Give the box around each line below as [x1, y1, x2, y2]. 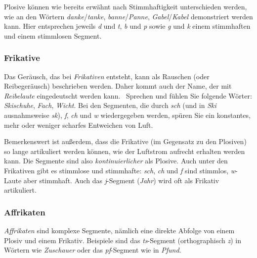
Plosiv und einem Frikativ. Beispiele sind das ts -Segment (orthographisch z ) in [4, 235, 242, 245]
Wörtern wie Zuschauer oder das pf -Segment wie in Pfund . [4, 245, 181, 255]
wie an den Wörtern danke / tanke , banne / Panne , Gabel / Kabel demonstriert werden [4, 11, 253, 21]
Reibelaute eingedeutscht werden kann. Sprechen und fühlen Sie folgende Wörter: [4, 90, 252, 101]
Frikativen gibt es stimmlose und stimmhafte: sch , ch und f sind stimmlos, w [4, 165, 236, 175]
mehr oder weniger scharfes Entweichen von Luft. [4, 119, 153, 130]
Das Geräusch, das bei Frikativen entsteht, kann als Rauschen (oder [4, 71, 210, 81]
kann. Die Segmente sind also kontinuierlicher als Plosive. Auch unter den [4, 155, 228, 166]
